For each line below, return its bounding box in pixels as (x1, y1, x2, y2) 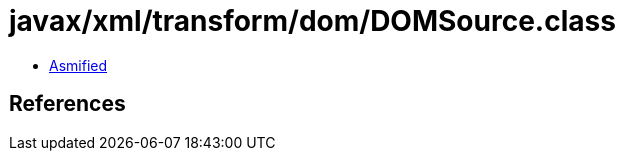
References (9, 91, 126, 117)
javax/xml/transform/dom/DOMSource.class (9, 4, 616, 38)
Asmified (49, 56, 108, 74)
